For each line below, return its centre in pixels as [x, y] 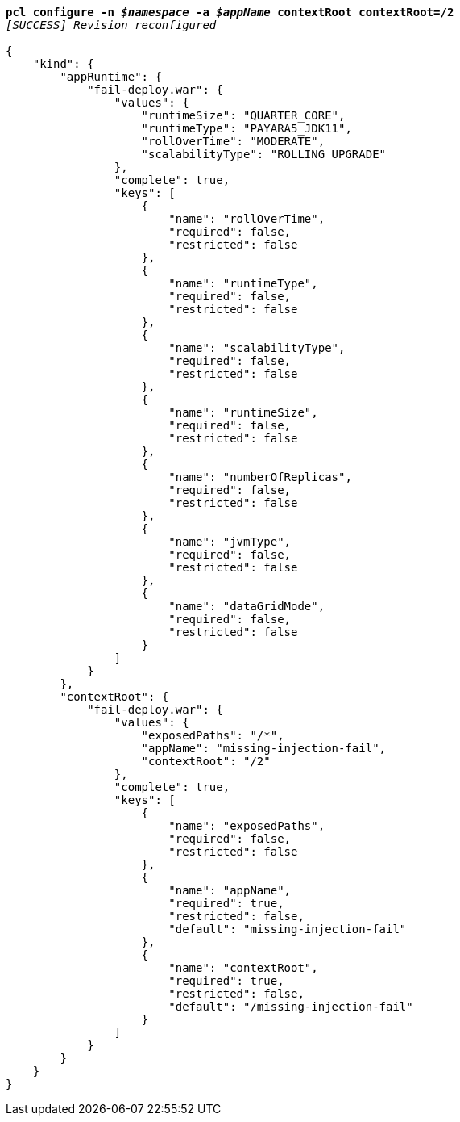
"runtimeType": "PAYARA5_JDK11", [247, 128]
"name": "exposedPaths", [247, 826]
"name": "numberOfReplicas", [260, 477]
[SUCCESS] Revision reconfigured [111, 25]
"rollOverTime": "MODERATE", [233, 141]
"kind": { [63, 64]
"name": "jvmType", [230, 542]
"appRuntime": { [111, 77]
